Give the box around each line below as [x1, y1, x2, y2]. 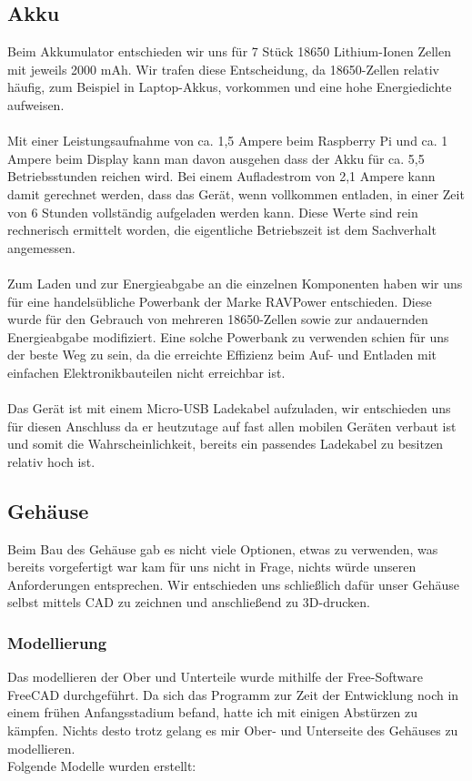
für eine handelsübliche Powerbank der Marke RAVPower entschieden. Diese [7, 291, 432, 310]
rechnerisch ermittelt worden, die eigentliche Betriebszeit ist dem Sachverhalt [7, 220, 437, 239]
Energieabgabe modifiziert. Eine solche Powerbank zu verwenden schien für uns [7, 327, 449, 346]
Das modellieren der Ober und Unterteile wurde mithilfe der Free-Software [7, 667, 423, 686]
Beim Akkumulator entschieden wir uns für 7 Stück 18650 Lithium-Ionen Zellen [7, 42, 451, 61]
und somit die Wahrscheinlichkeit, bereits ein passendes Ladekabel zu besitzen [7, 434, 444, 453]
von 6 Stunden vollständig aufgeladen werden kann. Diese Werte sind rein [7, 202, 418, 221]
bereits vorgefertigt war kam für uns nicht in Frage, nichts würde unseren [7, 557, 417, 576]
